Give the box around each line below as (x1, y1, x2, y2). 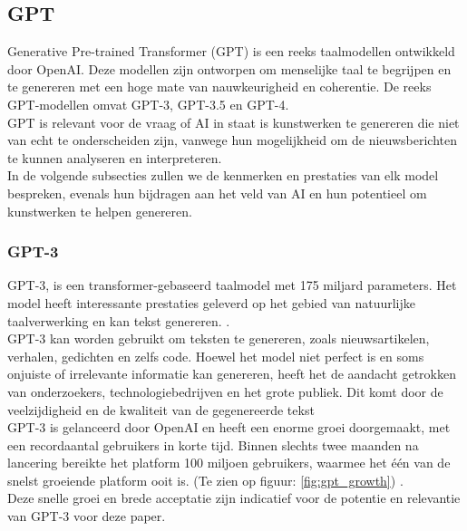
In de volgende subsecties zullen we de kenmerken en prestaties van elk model (7, 166, 439, 185)
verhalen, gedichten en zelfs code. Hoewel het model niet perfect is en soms (7, 346, 424, 365)
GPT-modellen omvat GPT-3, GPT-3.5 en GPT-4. (7, 94, 289, 113)
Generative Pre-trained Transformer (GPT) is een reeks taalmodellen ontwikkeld (7, 42, 455, 61)
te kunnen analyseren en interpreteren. (7, 148, 222, 167)
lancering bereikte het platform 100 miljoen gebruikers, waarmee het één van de (7, 453, 451, 472)
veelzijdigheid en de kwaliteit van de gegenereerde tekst (7, 400, 315, 419)
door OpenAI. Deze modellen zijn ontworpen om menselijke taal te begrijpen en (7, 59, 452, 78)
